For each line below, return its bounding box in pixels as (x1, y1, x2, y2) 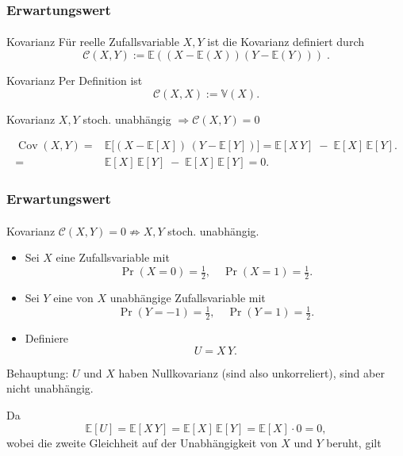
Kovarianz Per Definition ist (6, 72, 143, 89)
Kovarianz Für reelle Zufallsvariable (6, 33, 179, 50)
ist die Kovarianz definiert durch (207, 33, 365, 50)
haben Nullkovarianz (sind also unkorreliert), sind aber (118, 364, 385, 381)
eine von (53, 289, 94, 306)
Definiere (25, 330, 69, 347)
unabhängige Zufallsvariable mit (109, 289, 266, 306)
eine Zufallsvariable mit (56, 249, 170, 266)
